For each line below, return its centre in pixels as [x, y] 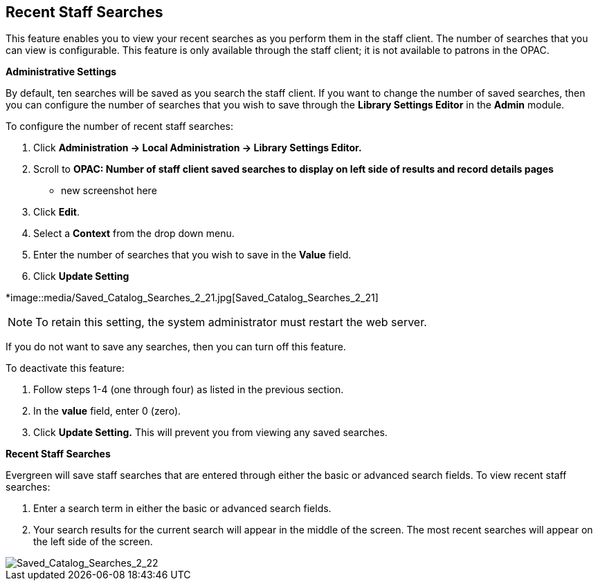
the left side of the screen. [93, 542]
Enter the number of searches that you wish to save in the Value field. [192, 255]
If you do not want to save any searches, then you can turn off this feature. [176, 347]
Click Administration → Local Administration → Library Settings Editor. [198, 148]
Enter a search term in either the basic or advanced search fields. [182, 509]
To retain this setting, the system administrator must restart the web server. [231, 322]
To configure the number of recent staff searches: [119, 126]
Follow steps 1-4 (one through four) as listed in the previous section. [189, 390]
